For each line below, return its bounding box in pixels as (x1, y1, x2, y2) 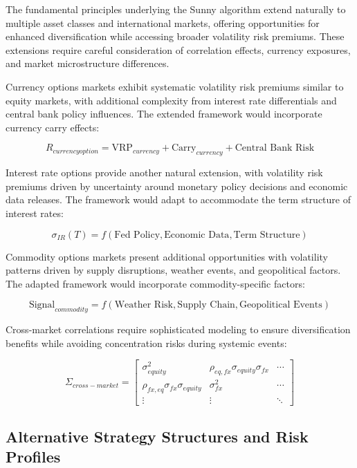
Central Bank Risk (235, 143, 315, 153)
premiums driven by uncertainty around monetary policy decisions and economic (6, 178, 348, 193)
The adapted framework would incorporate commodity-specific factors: (6, 276, 305, 290)
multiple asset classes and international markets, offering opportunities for (6, 15, 320, 30)
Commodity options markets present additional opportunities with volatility (6, 249, 328, 263)
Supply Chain (177, 300, 235, 310)
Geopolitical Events (239, 300, 322, 310)
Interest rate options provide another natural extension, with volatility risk (6, 165, 323, 180)
